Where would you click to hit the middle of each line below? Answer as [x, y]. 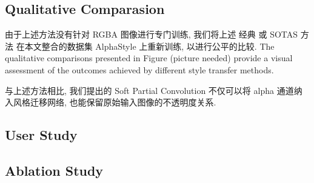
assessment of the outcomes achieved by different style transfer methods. [139, 69]
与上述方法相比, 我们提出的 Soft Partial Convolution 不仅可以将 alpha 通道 [149, 90]
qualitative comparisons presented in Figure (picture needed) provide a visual [149, 58]
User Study [41, 135]
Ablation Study [54, 170]
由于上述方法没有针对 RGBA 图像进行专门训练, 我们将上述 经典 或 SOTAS [152, 34]
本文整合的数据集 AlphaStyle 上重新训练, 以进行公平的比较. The [149, 46]
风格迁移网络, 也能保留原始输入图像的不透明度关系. [115, 102]
